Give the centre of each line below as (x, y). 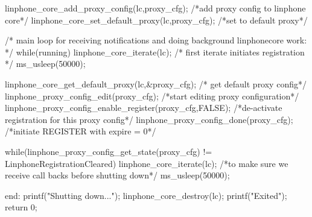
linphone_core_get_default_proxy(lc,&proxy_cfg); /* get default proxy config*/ (156, 83)
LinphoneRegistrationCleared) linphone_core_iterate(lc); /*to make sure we (147, 163)
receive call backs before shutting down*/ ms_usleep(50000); (117, 175)
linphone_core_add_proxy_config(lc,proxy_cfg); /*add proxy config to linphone (155, 8)
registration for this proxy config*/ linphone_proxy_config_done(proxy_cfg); (149, 119)
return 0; (21, 207)
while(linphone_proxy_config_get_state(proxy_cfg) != (109, 151)
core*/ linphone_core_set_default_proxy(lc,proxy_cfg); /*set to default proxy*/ (156, 20)
